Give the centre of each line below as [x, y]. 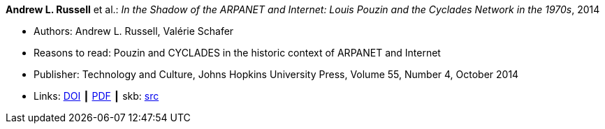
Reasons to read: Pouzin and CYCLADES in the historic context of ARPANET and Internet [237, 53]
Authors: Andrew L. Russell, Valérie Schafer [134, 31]
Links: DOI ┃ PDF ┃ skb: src [96, 96]
